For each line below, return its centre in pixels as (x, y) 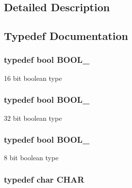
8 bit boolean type (31, 158)
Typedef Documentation (66, 36)
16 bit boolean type (33, 78)
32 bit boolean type (33, 118)
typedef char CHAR (44, 179)
